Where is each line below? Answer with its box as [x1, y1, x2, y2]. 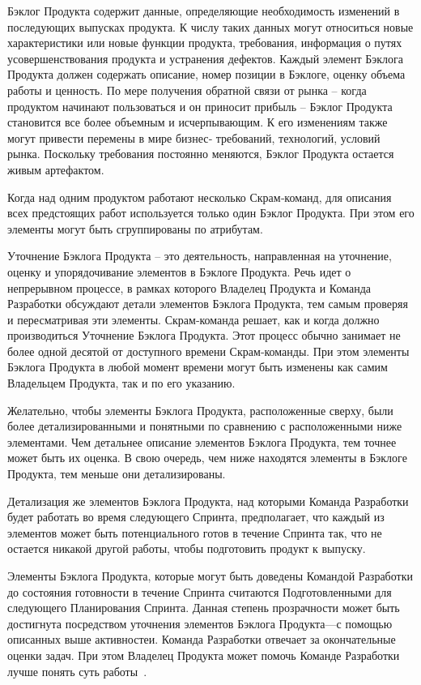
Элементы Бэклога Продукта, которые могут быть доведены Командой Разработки [7, 567, 413, 584]
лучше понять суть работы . [7, 662, 147, 679]
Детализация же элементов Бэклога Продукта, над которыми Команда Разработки [7, 492, 409, 509]
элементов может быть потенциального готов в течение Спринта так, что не [7, 524, 382, 541]
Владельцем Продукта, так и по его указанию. [7, 375, 236, 392]
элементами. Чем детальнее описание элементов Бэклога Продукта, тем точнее [7, 433, 397, 450]
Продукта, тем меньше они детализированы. [7, 465, 226, 482]
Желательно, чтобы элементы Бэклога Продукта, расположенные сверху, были [7, 401, 393, 418]
